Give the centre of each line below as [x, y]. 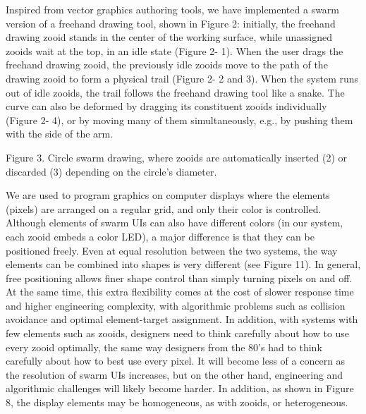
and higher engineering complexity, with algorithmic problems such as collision [176, 305]
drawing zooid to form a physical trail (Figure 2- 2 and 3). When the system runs [182, 78]
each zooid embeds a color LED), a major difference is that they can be [160, 236]
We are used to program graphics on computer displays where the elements [168, 195]
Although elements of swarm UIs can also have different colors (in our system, [175, 223]
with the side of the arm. [60, 134]
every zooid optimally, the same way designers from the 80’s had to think [164, 347]
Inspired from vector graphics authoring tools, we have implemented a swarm [173, 9]
